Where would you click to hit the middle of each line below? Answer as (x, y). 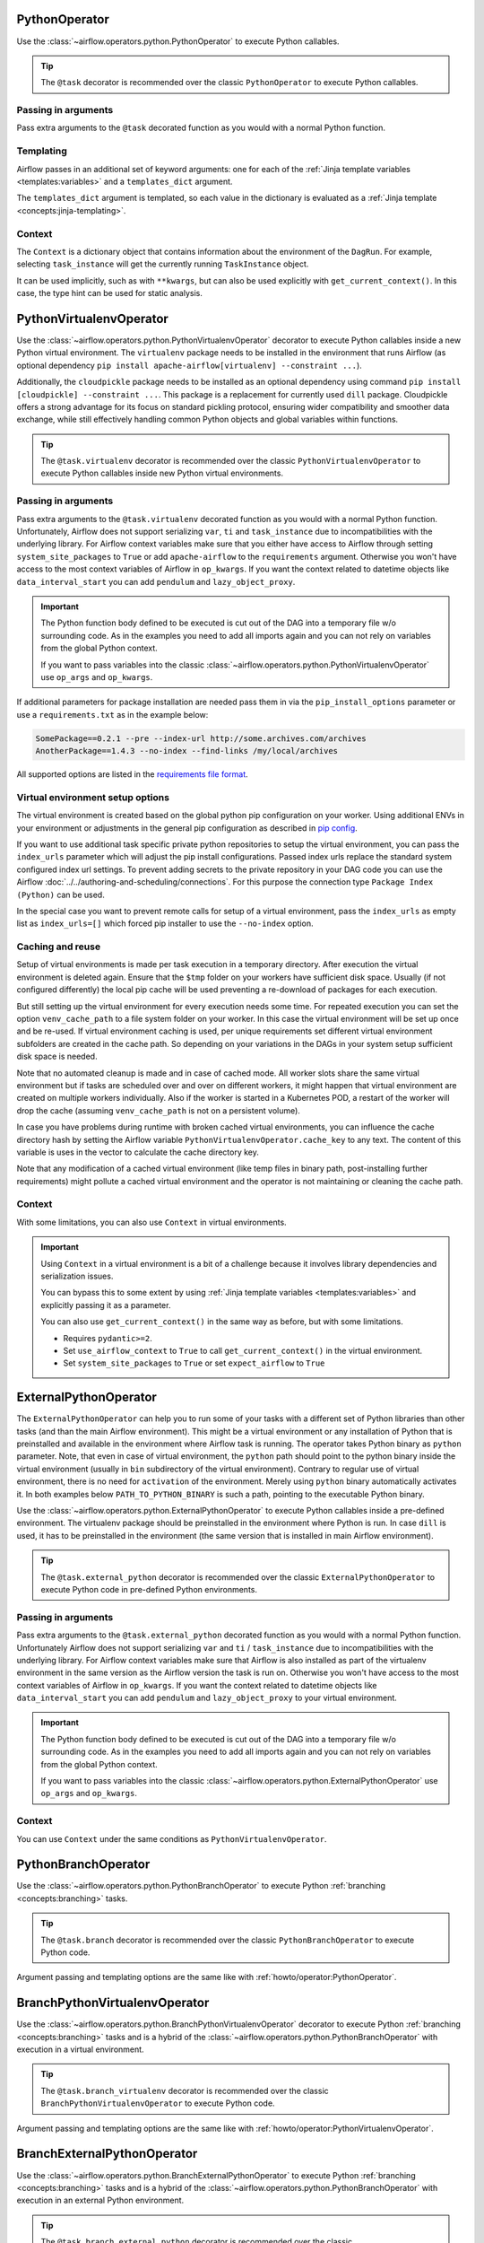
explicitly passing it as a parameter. (106, 1305)
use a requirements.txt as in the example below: (112, 714)
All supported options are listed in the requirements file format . (132, 774)
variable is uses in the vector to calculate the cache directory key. (138, 1152)
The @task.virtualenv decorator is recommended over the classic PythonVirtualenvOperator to (231, 461)
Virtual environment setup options (93, 797)
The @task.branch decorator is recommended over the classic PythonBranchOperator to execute (228, 1940)
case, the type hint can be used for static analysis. (110, 293)
